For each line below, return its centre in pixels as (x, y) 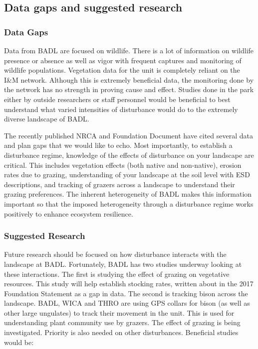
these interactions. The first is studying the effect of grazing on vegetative (117, 274)
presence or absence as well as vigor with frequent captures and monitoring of (123, 60)
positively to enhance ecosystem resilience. (69, 213)
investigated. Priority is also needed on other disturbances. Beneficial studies (121, 332)
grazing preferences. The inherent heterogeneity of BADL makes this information (128, 194)
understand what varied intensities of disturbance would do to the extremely (121, 109)
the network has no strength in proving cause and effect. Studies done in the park (129, 89)
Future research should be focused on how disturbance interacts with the (115, 254)
